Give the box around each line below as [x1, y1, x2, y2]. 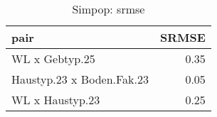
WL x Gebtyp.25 [11, 50, 95, 67]
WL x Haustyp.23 [11, 91, 100, 108]
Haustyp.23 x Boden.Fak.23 [11, 71, 149, 87]
